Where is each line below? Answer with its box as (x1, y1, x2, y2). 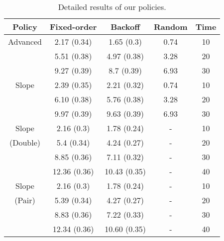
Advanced (8, 36, 42, 47)
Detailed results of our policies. (58, 1, 166, 12)
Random (153, 21, 188, 32)
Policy (12, 21, 37, 32)
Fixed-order (50, 21, 97, 32)
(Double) (9, 137, 41, 148)
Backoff (111, 21, 140, 32)
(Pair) (14, 194, 35, 206)
